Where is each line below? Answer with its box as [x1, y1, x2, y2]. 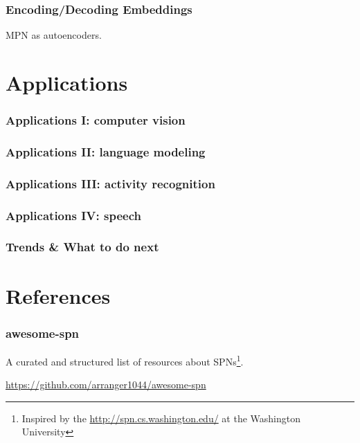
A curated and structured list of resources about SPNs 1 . [6, 352, 244, 368]
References [6, 281, 111, 309]
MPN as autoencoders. [6, 28, 102, 42]
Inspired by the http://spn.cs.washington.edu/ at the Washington [21, 410, 301, 425]
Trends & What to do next [6, 238, 159, 255]
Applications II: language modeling [6, 143, 206, 160]
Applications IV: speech [6, 206, 141, 224]
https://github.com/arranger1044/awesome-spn [6, 377, 206, 392]
